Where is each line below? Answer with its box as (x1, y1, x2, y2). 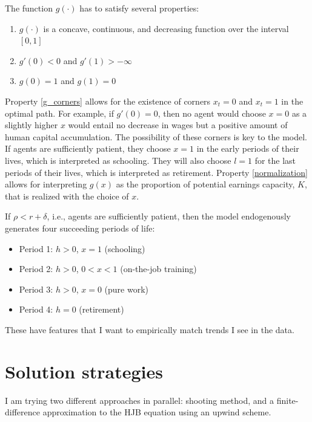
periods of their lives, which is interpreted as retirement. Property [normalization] (5, 166, 308, 178)
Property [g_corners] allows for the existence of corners (5, 94, 211, 107)
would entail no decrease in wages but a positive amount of (68, 118, 288, 131)
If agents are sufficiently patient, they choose (5, 142, 171, 155)
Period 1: (19, 242, 53, 255)
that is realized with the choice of (5, 189, 129, 202)
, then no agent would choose (158, 106, 266, 119)
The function (5, 2, 53, 14)
